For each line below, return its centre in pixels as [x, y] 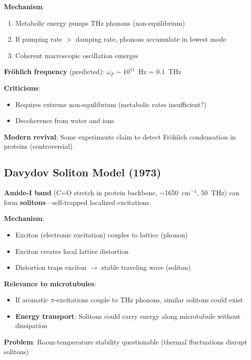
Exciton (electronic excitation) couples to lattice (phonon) [102, 234]
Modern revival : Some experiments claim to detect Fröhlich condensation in [120, 136]
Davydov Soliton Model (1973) [83, 172]
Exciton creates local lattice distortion [72, 251]
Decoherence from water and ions [65, 120]
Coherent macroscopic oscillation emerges [77, 55]
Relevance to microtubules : [50, 283]
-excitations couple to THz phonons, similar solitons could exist [149, 300]
